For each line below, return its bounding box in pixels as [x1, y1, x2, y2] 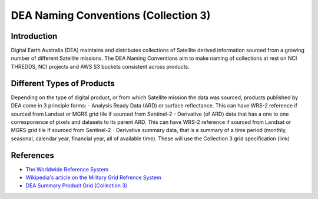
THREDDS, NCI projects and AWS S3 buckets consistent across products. [11, 63, 190, 70]
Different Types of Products [11, 78, 115, 88]
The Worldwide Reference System [25, 166, 109, 173]
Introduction [11, 31, 58, 41]
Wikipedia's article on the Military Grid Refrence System [25, 174, 161, 181]
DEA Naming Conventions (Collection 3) [11, 9, 211, 22]
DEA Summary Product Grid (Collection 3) [25, 182, 128, 189]
